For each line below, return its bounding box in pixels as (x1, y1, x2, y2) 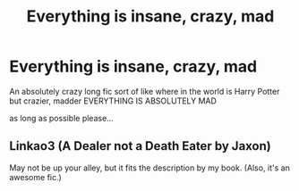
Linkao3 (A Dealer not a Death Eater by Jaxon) (9, 138, 271, 154)
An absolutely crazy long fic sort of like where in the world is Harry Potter (9, 86, 280, 96)
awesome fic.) (9, 171, 63, 182)
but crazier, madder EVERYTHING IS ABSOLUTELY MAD (9, 95, 218, 106)
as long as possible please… (9, 112, 114, 123)
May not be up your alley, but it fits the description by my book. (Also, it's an (9, 162, 291, 173)
